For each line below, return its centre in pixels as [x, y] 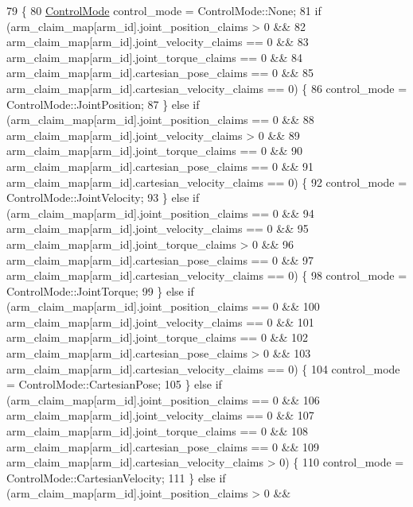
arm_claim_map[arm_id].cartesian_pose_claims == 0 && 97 [160, 259]
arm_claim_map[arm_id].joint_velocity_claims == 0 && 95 [158, 228]
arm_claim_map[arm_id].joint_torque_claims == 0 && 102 [157, 337]
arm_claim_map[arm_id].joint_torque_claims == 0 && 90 [154, 151]
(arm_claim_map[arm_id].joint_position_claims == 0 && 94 [160, 213]
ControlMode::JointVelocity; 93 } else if [103, 197]
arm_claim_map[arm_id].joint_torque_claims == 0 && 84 [154, 57]
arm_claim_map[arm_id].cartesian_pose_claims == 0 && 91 [160, 166]
